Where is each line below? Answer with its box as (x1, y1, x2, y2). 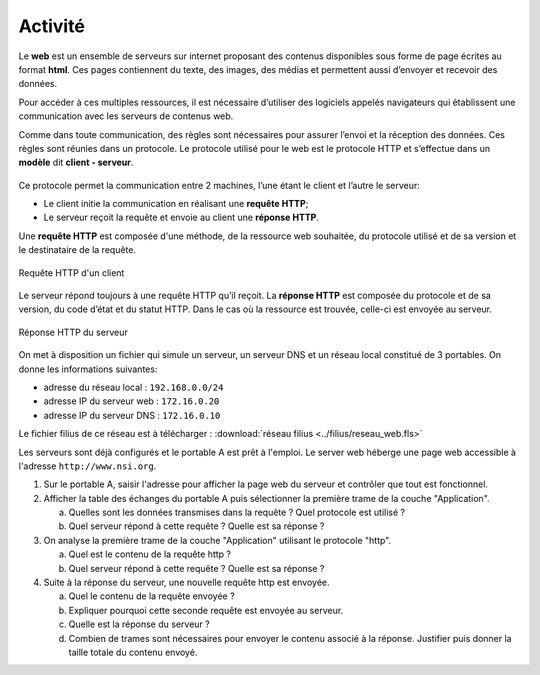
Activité (18, 15, 85, 37)
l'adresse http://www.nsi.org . (18, 460, 157, 472)
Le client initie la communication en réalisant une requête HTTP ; (43, 198, 309, 210)
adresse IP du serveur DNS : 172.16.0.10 (43, 409, 221, 421)
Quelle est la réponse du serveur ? (68, 618, 210, 630)
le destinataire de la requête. (18, 244, 137, 256)
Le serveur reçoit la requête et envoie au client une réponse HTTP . (43, 211, 320, 224)
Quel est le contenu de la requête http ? (68, 548, 232, 560)
